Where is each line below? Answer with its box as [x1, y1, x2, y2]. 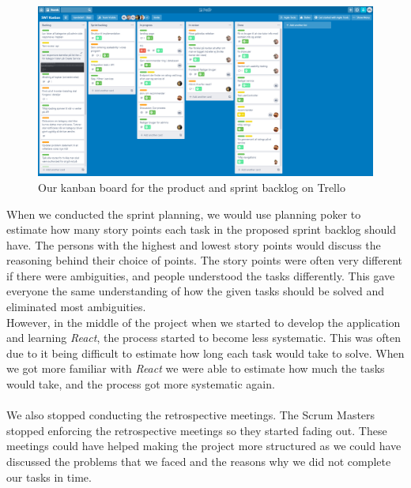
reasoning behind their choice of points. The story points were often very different [6, 252, 403, 268]
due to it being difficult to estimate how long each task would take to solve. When [6, 344, 405, 361]
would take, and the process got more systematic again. [6, 376, 275, 392]
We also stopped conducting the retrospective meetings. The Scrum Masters [6, 407, 375, 423]
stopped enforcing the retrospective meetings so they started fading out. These [6, 422, 387, 438]
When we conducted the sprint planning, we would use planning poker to [6, 205, 361, 222]
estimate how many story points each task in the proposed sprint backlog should [6, 221, 396, 238]
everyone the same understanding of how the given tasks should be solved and [6, 283, 385, 299]
